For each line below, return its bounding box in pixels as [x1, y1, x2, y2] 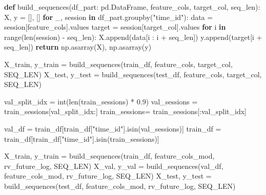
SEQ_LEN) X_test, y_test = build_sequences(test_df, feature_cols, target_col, [4, 69, 262, 79]
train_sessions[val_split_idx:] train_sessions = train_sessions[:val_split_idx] [4, 106, 247, 117]
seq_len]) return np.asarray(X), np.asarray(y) [4, 41, 152, 52]
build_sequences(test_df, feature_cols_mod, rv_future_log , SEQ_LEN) [4, 180, 236, 191]
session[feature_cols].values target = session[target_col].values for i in [4, 21, 226, 32]
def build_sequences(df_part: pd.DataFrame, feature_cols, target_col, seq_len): [4, 2, 260, 12]
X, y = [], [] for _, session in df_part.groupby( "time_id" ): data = [4, 11, 213, 22]
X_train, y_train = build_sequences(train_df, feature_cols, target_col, [4, 58, 233, 69]
